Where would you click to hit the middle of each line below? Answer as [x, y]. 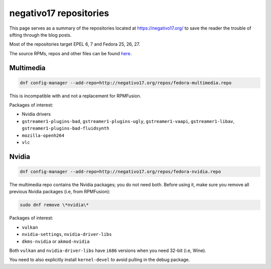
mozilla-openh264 [43, 135]
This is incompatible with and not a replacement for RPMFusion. [75, 96]
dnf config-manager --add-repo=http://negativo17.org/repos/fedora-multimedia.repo [126, 83]
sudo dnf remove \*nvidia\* [54, 205]
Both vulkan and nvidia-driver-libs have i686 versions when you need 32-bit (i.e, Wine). [108, 250]
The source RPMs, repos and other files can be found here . [71, 53]
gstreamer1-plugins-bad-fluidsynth [66, 128]
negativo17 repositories [59, 13]
